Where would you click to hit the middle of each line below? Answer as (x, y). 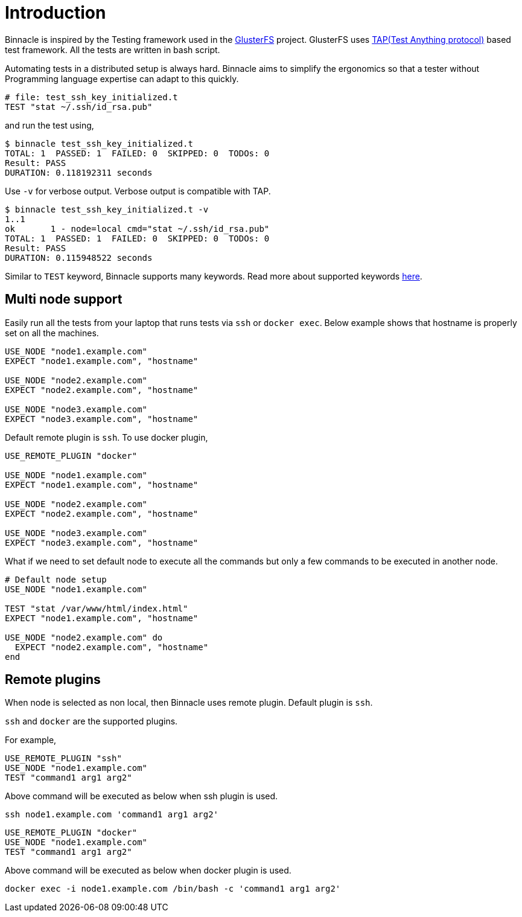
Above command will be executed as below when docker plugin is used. (148, 871)
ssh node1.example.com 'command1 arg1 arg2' (112, 815)
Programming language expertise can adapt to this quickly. (122, 78)
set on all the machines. (52, 333)
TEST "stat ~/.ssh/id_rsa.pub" (79, 107)
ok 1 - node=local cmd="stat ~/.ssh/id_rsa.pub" (137, 228)
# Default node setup (56, 579)
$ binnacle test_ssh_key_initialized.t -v (107, 209)
